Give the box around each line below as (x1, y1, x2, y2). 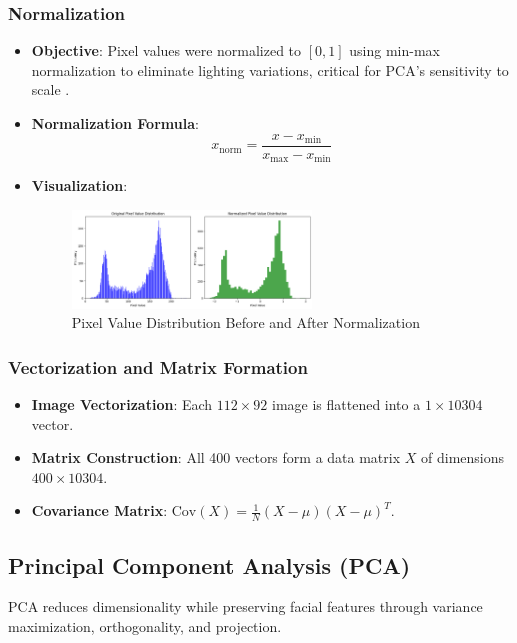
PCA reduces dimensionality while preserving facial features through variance (8, 596, 483, 617)
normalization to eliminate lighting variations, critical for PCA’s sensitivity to (31, 59, 509, 80)
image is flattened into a (271, 394, 421, 415)
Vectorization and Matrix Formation (8, 354, 308, 379)
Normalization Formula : (31, 113, 199, 133)
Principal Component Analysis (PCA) (8, 549, 411, 580)
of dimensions (421, 447, 504, 468)
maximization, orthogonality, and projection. (8, 616, 282, 637)
